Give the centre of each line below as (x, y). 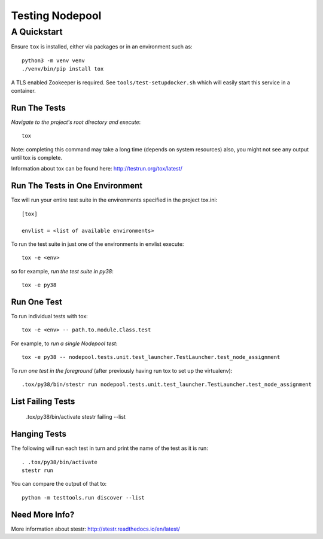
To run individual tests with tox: (49, 316)
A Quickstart (37, 32)
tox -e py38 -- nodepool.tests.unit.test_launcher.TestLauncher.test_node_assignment (151, 357)
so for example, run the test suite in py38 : (62, 271)
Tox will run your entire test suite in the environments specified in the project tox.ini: (114, 200)
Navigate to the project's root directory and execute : (76, 122)
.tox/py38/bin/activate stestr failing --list (76, 417)
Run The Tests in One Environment (77, 186)
